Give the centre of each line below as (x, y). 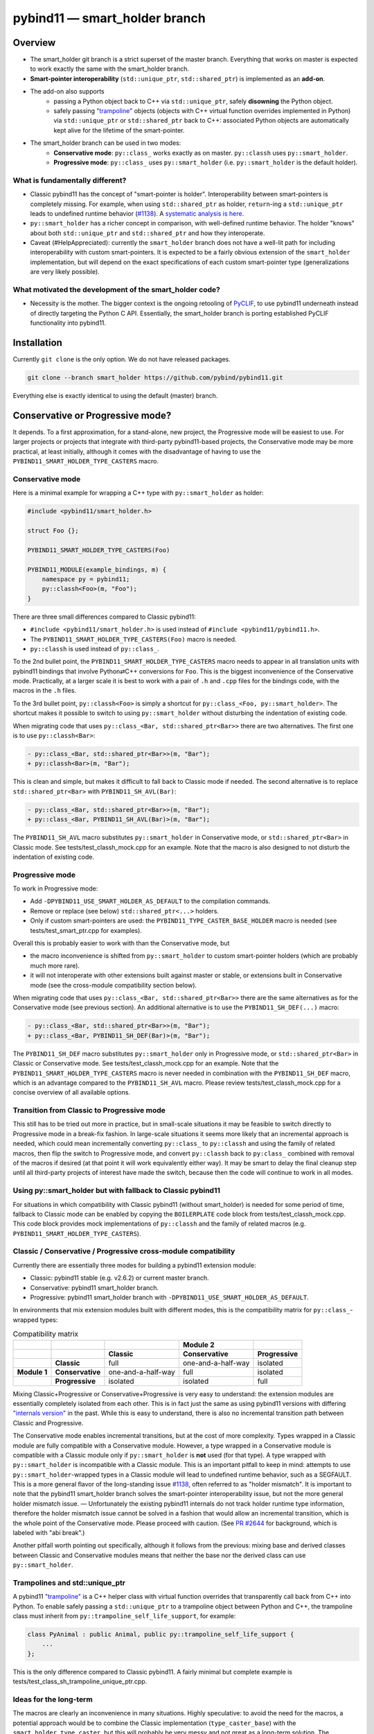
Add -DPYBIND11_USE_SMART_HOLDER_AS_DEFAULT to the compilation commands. (150, 901)
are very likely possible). (65, 272)
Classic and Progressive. (48, 1423)
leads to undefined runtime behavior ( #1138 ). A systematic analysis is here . (137, 213)
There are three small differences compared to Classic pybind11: (105, 617)
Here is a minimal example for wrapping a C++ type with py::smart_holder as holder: (138, 493)
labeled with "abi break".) (49, 1533)
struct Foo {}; (53, 531)
